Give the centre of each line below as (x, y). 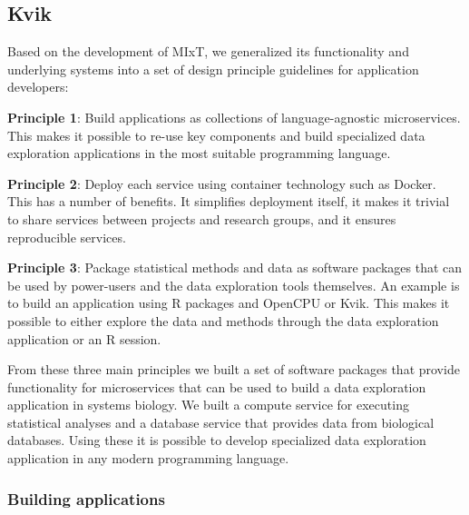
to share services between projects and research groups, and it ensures (202, 218)
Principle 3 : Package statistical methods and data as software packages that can (235, 267)
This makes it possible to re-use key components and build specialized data (216, 135)
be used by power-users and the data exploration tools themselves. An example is (234, 285)
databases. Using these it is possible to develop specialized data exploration (217, 440)
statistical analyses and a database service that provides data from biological (221, 422)
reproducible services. (67, 237)
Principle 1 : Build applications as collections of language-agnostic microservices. (234, 117)
